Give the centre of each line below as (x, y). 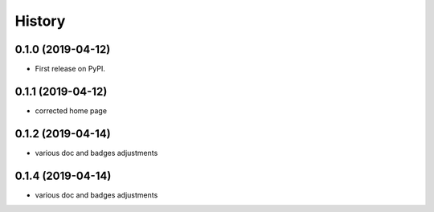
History (40, 21)
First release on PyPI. (70, 69)
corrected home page (71, 110)
